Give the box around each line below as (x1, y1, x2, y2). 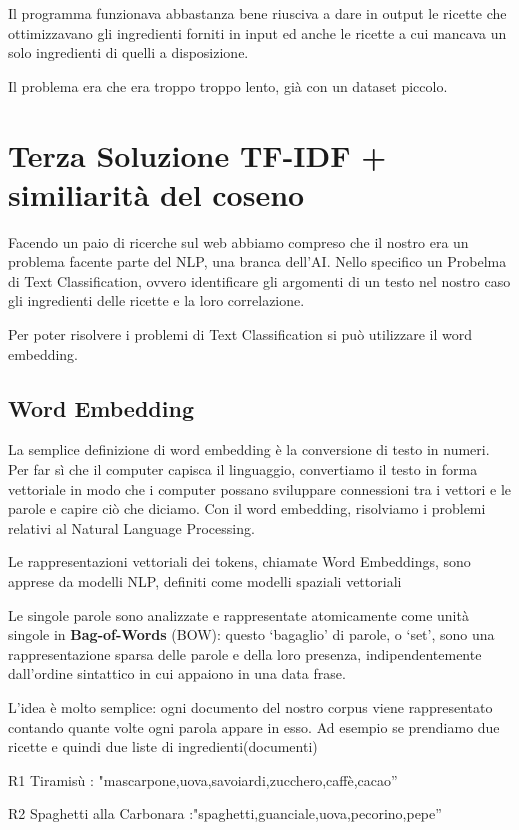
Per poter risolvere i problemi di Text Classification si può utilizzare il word (8, 324, 472, 345)
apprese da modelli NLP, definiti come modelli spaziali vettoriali (8, 571, 402, 592)
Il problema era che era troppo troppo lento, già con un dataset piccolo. (8, 75, 448, 96)
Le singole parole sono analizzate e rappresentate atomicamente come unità (8, 604, 469, 625)
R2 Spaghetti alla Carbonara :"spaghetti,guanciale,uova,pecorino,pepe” (8, 803, 442, 824)
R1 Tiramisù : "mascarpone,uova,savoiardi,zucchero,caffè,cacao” (8, 769, 398, 790)
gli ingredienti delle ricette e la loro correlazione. (8, 290, 305, 311)
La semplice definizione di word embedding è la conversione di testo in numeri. (8, 439, 490, 460)
